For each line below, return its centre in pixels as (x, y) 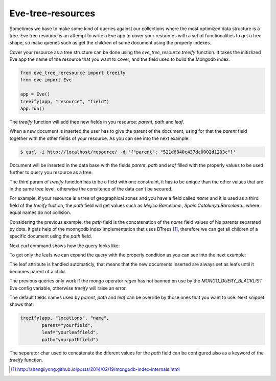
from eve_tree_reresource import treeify (73, 73)
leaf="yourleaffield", (70, 332)
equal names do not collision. (40, 212)
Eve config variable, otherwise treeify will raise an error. (68, 288)
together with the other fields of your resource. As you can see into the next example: (100, 138)
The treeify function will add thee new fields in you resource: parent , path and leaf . (97, 122)
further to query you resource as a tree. (51, 172)
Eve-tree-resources (52, 13)
